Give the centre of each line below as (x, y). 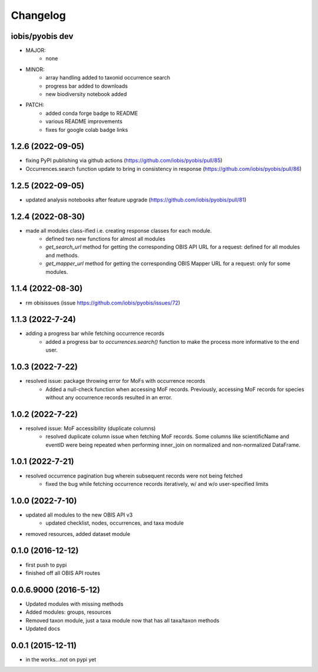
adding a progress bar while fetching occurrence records (95, 333)
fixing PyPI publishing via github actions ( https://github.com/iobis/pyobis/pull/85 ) (124, 160)
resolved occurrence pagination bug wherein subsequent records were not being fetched (134, 476)
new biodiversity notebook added (86, 94)
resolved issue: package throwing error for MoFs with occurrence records (115, 381)
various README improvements (84, 121)
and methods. (62, 255)
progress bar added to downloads (87, 86)
